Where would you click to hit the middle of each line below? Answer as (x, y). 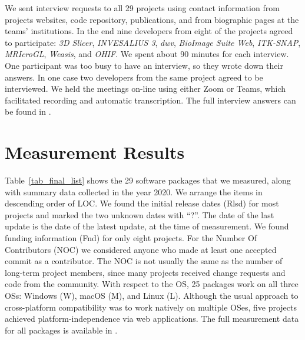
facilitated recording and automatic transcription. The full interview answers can (150, 100)
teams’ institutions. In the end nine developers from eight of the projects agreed (149, 31)
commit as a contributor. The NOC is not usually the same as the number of (144, 261)
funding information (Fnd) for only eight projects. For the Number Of (131, 238)
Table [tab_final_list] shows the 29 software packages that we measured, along (148, 180)
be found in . (28, 111)
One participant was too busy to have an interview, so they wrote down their (144, 65)
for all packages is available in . (61, 330)
